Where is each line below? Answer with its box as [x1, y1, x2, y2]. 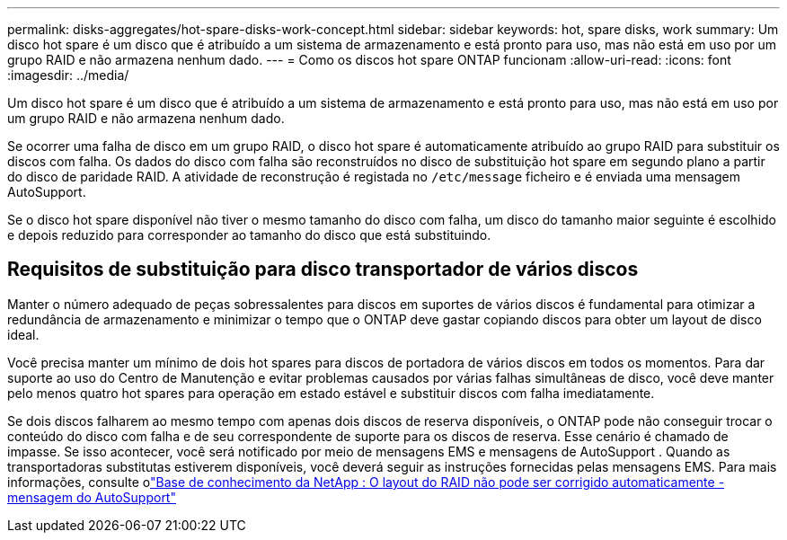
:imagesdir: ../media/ [7, 67, 129, 83]
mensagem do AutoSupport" [7, 489, 176, 505]
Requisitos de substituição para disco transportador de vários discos [7, 258, 639, 281]
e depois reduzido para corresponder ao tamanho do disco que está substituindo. [7, 227, 491, 243]
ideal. [7, 326, 40, 342]
